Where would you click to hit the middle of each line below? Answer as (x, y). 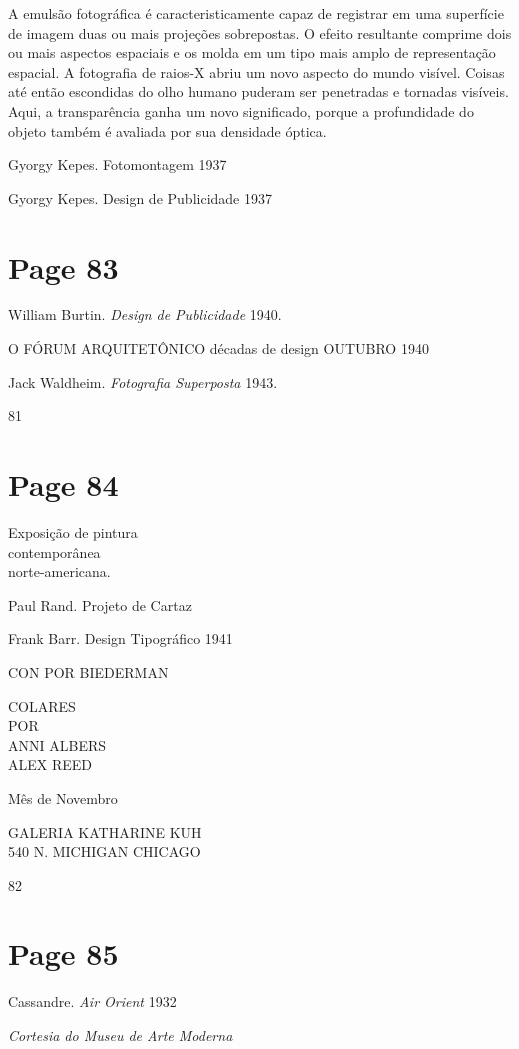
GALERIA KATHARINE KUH (105, 831)
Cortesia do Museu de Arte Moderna (120, 1035)
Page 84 (63, 484)
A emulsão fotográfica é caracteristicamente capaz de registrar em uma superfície (256, 13)
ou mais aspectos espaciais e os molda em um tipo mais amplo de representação (252, 52)
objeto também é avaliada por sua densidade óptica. (167, 130)
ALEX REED (50, 764)
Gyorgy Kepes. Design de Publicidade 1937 (140, 197)
